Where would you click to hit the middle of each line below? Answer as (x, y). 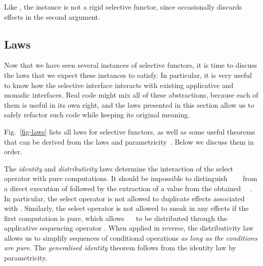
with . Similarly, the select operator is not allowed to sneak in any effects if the (126, 208)
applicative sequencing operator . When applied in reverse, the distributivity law (129, 228)
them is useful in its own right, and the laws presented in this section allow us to (129, 104)
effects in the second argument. (52, 16)
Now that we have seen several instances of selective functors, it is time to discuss (131, 65)
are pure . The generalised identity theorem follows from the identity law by (120, 248)
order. (13, 151)
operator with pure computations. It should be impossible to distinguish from (131, 178)
